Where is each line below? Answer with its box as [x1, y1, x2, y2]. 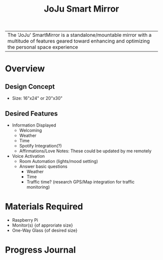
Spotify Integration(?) [19, 143, 62, 148]
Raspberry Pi [12, 217, 38, 223]
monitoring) [26, 184, 50, 190]
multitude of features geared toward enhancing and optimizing [7, 38, 150, 45]
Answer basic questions [19, 163, 68, 169]
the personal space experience [7, 44, 79, 50]
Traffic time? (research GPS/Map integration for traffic [26, 179, 135, 185]
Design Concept [5, 82, 55, 91]
